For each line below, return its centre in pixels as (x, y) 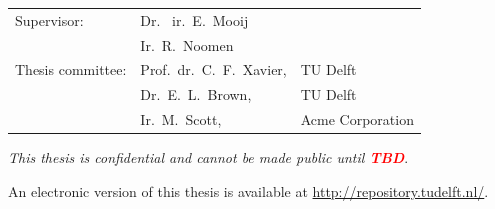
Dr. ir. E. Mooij (194, 19)
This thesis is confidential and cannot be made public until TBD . (208, 157)
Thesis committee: (71, 69)
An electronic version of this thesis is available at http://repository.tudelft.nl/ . (248, 190)
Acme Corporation (357, 119)
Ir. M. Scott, (181, 119)
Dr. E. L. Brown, (196, 94)
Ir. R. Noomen (187, 44)
